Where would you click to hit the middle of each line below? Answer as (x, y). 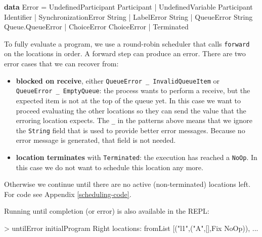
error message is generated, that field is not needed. (96, 140)
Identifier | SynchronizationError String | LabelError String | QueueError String (128, 16)
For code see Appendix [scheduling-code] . (68, 194)
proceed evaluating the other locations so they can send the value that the (131, 110)
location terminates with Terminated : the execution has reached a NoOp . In (137, 157)
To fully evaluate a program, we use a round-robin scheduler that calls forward (127, 43)
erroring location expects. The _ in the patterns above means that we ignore (134, 120)
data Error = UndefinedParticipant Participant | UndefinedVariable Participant (128, 7)
